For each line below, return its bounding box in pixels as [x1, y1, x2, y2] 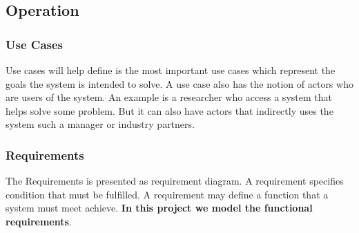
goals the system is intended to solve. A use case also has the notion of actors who [6, 76, 353, 91]
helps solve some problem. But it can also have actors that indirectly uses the [6, 103, 333, 118]
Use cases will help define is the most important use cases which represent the [6, 63, 336, 77]
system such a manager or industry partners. [6, 117, 195, 131]
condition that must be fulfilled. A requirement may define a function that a [6, 187, 329, 201]
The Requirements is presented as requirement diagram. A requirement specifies [6, 174, 344, 188]
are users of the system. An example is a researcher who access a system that [6, 90, 332, 104]
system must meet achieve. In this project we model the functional [6, 201, 313, 215]
